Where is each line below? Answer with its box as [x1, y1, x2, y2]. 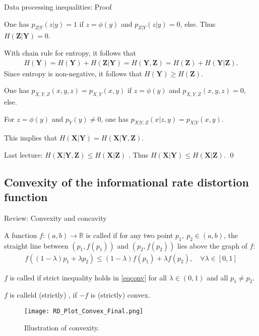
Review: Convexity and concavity [4, 213, 107, 223]
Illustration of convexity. [24, 322, 100, 332]
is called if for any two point [86, 229, 173, 240]
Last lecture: [4, 149, 43, 160]
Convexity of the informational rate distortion [4, 174, 249, 189]
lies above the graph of [177, 240, 247, 251]
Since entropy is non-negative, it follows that [4, 68, 142, 78]
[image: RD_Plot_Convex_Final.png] [24, 307, 144, 315]
